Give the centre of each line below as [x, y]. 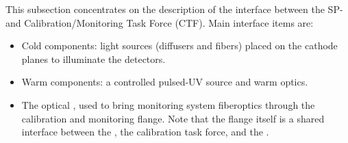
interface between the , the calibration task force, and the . [145, 132]
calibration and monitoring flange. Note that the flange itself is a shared [173, 118]
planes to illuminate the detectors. [94, 58]
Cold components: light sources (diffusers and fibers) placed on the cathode [179, 45]
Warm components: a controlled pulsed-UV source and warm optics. [165, 82]
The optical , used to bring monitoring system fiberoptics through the [168, 104]
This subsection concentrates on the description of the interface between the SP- [174, 9]
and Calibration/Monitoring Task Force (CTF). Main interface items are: [160, 22]
